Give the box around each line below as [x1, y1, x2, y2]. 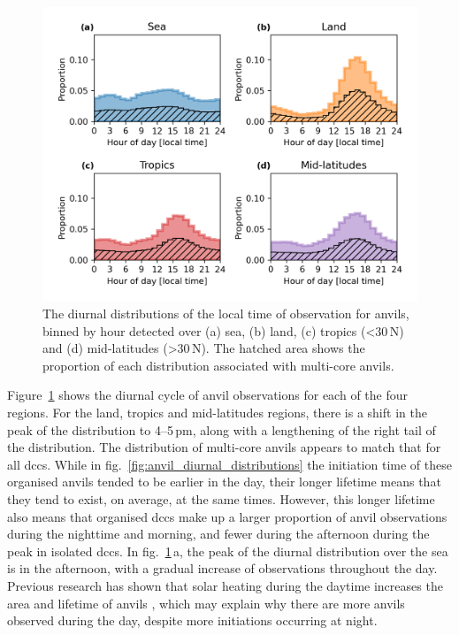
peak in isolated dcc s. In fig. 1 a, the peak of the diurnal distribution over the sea [7, 541, 448, 560]
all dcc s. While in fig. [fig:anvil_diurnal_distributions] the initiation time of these [7, 455, 452, 473]
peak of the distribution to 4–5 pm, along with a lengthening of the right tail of [7, 420, 436, 439]
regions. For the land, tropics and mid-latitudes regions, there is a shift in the [7, 403, 427, 422]
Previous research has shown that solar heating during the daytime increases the [7, 576, 443, 594]
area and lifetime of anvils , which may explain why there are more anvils [7, 593, 405, 612]
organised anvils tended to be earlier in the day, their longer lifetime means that [7, 472, 441, 491]
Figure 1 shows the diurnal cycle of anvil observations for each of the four [7, 386, 408, 404]
